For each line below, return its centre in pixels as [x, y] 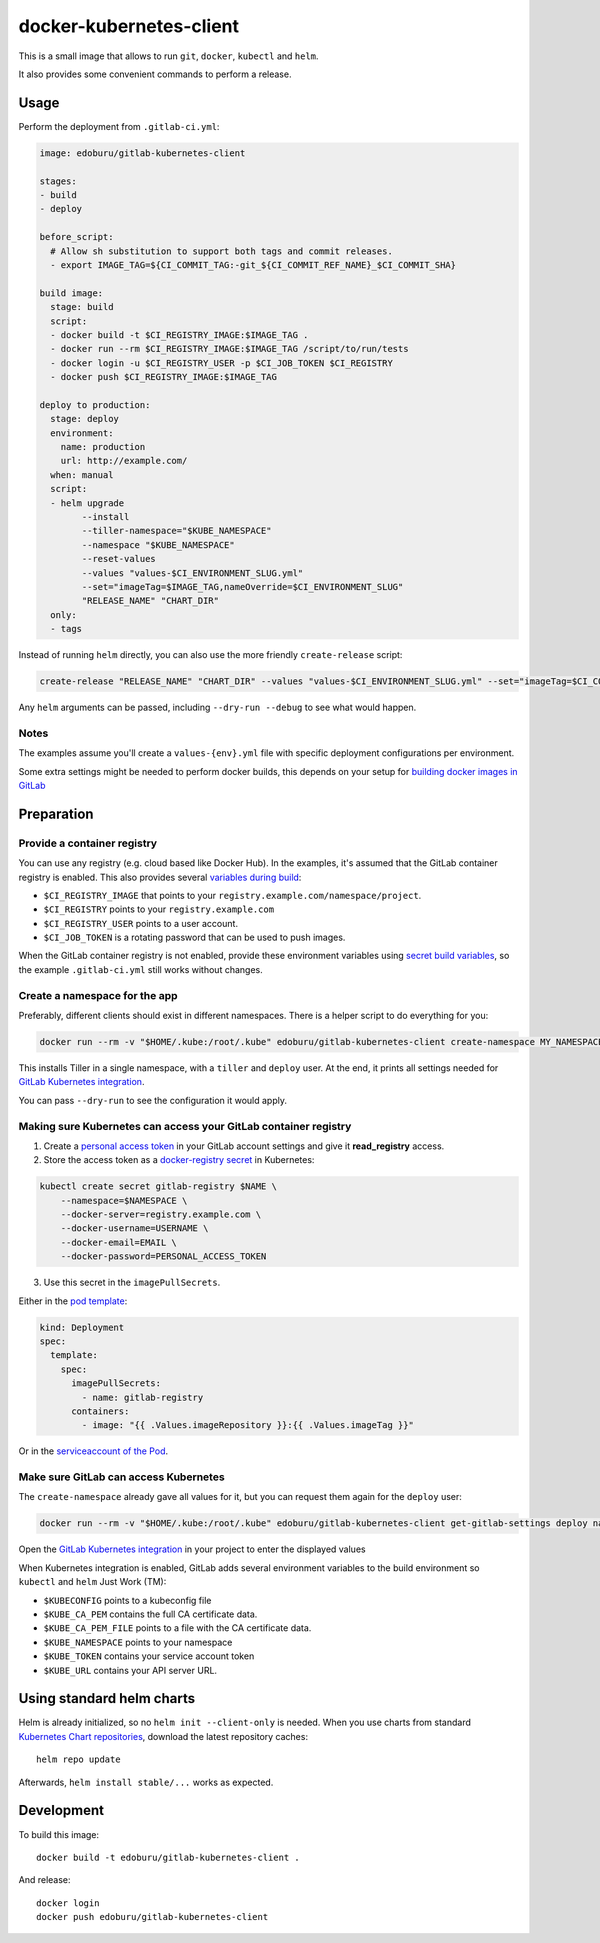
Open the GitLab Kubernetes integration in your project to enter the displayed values [192, 1549]
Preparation [56, 813]
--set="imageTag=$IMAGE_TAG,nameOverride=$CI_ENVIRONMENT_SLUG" [242, 586]
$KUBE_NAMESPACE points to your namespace [138, 1642]
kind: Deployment [82, 1327]
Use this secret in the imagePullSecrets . [132, 1282]
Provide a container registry [88, 843]
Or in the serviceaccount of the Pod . [93, 1451]
